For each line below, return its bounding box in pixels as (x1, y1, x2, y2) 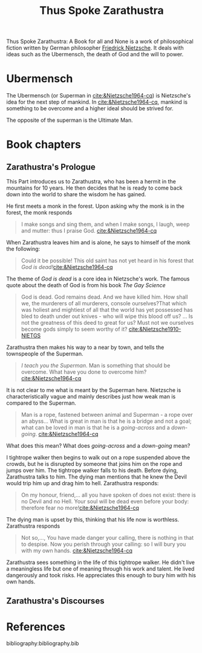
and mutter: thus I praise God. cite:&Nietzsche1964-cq (21, 227, 157, 234)
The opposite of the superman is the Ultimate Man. (6, 116, 133, 124)
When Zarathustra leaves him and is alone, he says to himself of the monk (6, 239, 191, 246)
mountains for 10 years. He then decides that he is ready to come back (6, 184, 183, 191)
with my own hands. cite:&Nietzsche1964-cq (21, 547, 133, 554)
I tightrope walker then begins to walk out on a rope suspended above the (6, 454, 191, 461)
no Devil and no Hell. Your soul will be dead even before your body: (21, 498, 189, 505)
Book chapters (6, 138, 82, 151)
